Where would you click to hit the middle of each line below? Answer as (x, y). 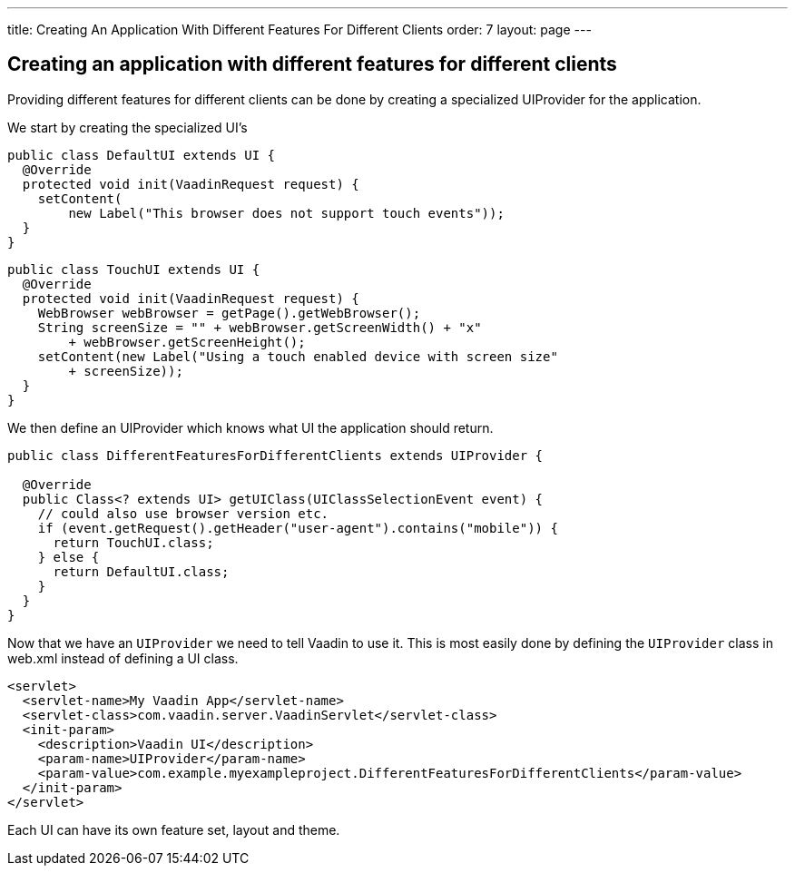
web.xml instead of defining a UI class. (123, 658)
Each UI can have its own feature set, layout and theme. (174, 829)
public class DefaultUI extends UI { (142, 155)
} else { (69, 557)
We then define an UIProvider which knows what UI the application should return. (250, 427)
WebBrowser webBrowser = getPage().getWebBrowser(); (229, 313)
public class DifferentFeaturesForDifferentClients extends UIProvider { (275, 455)
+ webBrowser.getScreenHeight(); (187, 342)
